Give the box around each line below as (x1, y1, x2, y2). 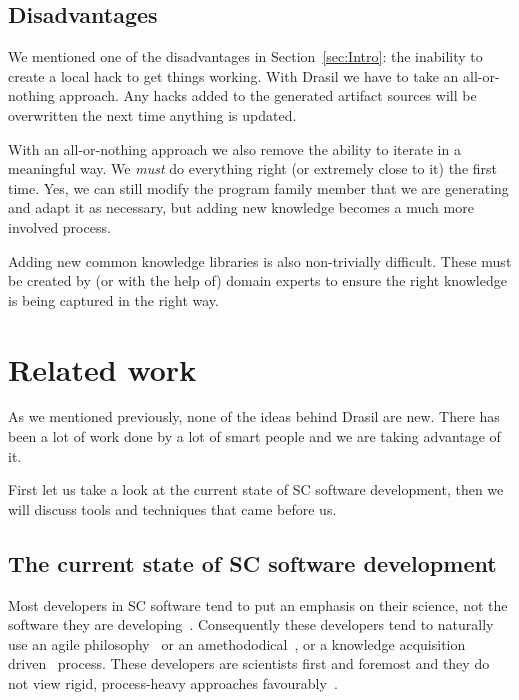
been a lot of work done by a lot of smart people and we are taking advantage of (8, 426, 501, 447)
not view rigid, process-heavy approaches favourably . (8, 673, 338, 693)
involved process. (8, 216, 111, 237)
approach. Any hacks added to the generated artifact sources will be (59, 85, 477, 106)
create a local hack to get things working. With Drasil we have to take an (8, 65, 459, 86)
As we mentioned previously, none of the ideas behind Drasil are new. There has (8, 406, 500, 427)
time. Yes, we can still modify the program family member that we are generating (8, 177, 509, 198)
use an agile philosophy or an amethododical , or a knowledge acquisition (8, 633, 466, 654)
